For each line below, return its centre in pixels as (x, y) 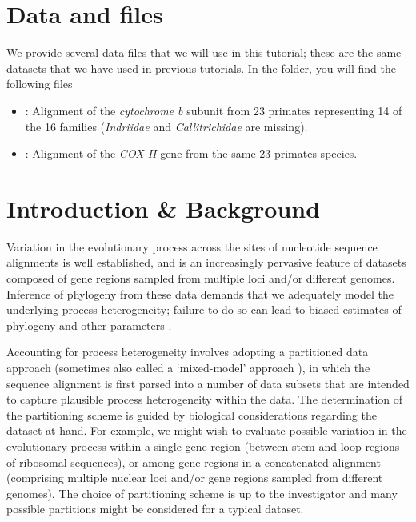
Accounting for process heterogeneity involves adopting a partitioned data (188, 352)
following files (40, 84)
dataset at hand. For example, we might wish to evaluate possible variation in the (207, 430)
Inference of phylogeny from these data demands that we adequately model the (200, 293)
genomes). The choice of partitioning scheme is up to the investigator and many (202, 493)
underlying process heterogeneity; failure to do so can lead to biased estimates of (204, 309)
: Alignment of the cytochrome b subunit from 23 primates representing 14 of (214, 110)
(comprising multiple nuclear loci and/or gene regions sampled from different (195, 478)
